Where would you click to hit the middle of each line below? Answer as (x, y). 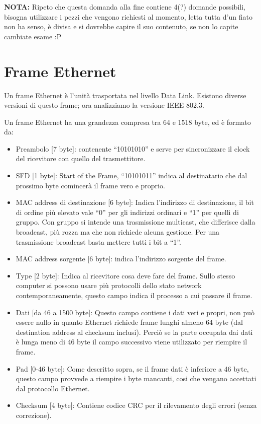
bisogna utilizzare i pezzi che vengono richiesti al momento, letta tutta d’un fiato (128, 16)
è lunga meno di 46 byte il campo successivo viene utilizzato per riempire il (132, 342)
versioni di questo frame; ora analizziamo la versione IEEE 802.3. (104, 105)
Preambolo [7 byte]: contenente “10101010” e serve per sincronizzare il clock (133, 148)
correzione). (34, 415)
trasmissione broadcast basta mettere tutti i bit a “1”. (98, 241)
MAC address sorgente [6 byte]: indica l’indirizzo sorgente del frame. (121, 259)
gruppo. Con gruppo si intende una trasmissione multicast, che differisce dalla (136, 222)
